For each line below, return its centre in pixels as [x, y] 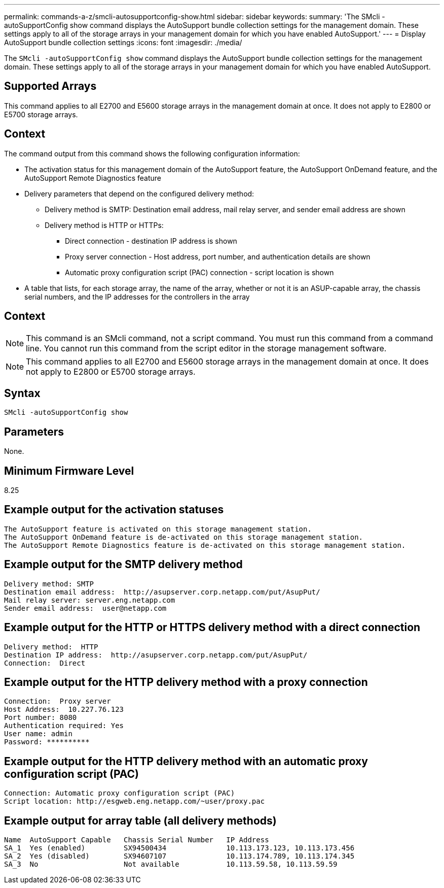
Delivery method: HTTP [51, 647]
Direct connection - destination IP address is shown [151, 241]
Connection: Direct [45, 663]
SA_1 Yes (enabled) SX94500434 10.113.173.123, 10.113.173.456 [179, 848]
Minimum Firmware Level [69, 471]
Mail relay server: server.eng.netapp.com [90, 600]
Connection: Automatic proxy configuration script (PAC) [120, 793]
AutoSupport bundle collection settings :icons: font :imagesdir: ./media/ [123, 42]
